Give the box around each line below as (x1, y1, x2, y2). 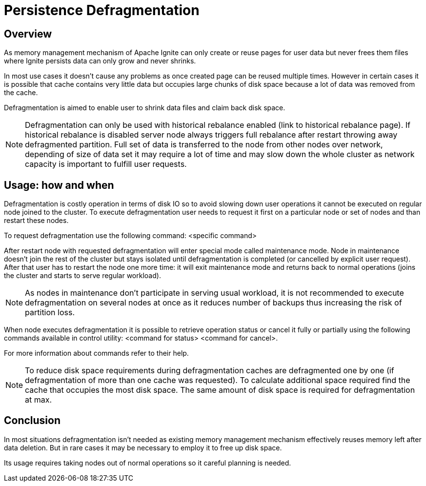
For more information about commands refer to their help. (4, 349, 189, 358)
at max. (25, 395, 52, 405)
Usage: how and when (4, 179, 114, 191)
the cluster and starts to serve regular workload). (4, 271, 161, 280)
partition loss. (25, 307, 75, 318)
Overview (4, 27, 52, 40)
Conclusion (4, 414, 61, 427)
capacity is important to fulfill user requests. (25, 159, 187, 169)
